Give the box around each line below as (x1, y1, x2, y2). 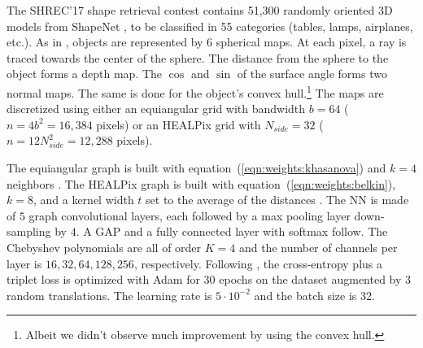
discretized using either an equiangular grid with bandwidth (7, 100, 306, 117)
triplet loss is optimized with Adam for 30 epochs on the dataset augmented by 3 (7, 271, 412, 288)
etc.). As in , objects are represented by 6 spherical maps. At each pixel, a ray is (7, 33, 407, 50)
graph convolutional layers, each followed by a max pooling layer (28, 207, 351, 224)
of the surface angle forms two (237, 65, 387, 82)
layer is (7, 254, 42, 272)
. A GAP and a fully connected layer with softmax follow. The (76, 223, 388, 240)
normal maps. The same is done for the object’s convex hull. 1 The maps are (7, 81, 384, 101)
